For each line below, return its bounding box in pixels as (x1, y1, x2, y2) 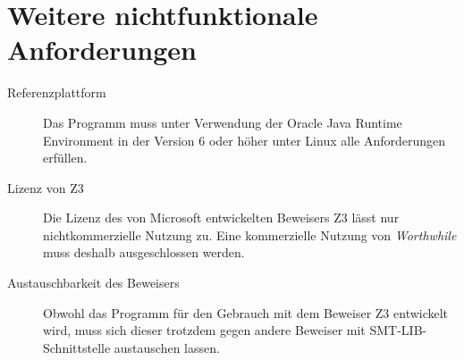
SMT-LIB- (369, 321, 427, 339)
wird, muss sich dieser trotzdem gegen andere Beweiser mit (43, 321, 366, 339)
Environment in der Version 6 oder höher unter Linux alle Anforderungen (43, 130, 446, 149)
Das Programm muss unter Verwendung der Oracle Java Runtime (43, 113, 402, 131)
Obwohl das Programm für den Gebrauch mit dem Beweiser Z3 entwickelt (43, 303, 449, 322)
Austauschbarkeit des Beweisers (7, 273, 180, 292)
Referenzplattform (7, 83, 106, 102)
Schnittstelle (43, 338, 111, 356)
